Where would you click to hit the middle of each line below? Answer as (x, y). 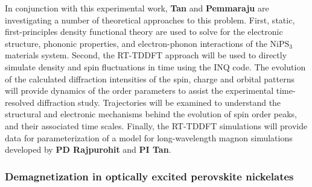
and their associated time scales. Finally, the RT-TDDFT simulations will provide (156, 125)
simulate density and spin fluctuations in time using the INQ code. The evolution (155, 66)
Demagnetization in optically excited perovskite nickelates (149, 176)
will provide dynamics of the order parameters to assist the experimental (139, 90)
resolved (20, 102)
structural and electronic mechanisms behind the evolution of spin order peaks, (151, 114)
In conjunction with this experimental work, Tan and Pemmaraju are (137, 8)
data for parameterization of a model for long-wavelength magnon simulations (149, 137)
